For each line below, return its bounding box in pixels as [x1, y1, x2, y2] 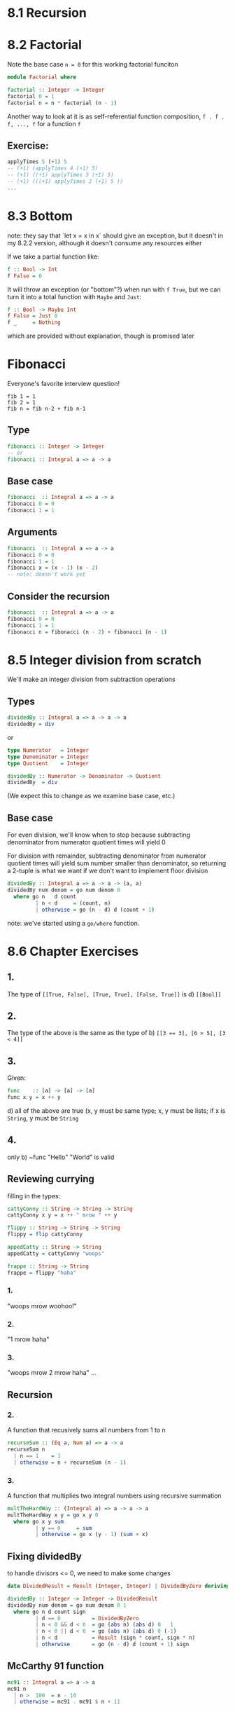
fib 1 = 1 [7, 393, 36, 400]
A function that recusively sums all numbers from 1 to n [7, 1426, 166, 1434]
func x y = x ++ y [7, 1094, 61, 1101]
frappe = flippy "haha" [7, 1269, 77, 1276]
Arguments [7, 526, 58, 538]
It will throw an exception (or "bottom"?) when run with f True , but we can [7, 285, 221, 294]
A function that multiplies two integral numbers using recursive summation [7, 1491, 222, 1500]
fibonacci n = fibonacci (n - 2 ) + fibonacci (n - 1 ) [7, 629, 168, 636]
